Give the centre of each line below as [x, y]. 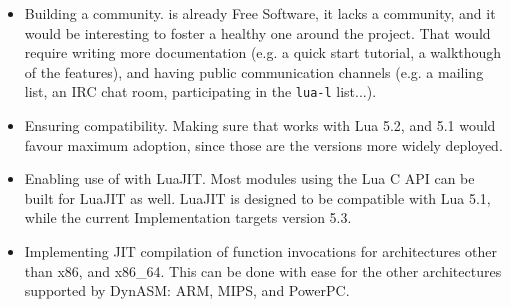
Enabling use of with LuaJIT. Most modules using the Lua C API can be [249, 178]
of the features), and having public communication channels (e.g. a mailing [254, 71]
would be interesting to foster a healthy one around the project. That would [257, 32]
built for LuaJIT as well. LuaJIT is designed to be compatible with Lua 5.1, [257, 197]
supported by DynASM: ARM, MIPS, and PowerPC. [187, 290]
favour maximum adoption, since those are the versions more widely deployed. [263, 144]
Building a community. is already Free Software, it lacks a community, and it [260, 13]
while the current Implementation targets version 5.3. [188, 217]
